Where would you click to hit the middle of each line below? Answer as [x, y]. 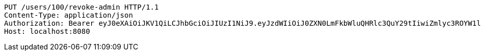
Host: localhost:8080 [47, 31]
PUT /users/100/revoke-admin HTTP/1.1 [82, 7]
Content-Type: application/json [69, 15]
